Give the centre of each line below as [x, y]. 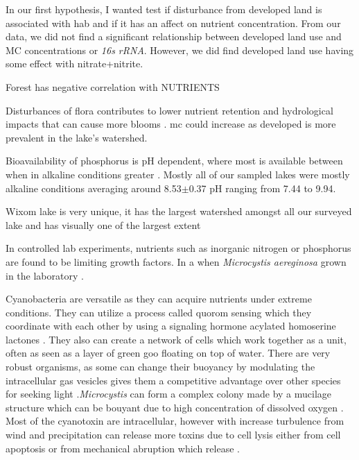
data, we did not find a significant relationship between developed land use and [174, 36]
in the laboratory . [45, 275]
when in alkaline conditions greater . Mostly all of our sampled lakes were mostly [178, 174]
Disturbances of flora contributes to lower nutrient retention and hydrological [169, 110]
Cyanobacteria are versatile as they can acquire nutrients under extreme [159, 299]
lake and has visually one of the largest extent [103, 224]
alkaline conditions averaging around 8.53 [94, 188]
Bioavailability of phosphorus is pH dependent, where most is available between [174, 161]
